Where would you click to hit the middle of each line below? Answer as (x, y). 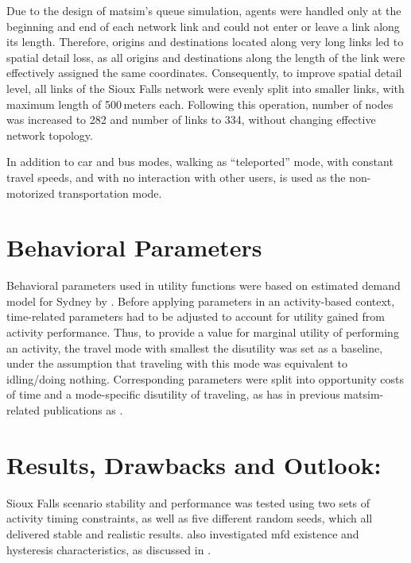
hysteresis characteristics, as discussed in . (109, 549)
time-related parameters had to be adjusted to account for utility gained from (196, 316)
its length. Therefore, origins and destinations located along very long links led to (205, 42)
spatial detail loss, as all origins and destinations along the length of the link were (206, 57)
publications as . (83, 410)
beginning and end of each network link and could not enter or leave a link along (203, 26)
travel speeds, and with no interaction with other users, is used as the (176, 177)
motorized (31, 193)
